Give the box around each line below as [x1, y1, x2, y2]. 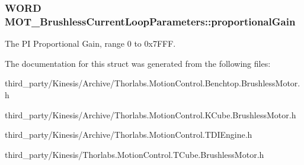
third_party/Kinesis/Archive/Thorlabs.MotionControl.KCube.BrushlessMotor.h [5, 108, 296, 121]
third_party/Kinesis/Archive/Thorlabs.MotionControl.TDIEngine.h [5, 128, 252, 141]
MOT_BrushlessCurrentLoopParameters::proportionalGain [5, 14, 296, 28]
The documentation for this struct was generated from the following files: [5, 57, 271, 69]
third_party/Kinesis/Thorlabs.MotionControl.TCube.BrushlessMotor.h [5, 148, 264, 160]
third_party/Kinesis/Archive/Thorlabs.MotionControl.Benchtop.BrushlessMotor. [5, 77, 300, 89]
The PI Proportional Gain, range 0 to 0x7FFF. [5, 37, 176, 50]
